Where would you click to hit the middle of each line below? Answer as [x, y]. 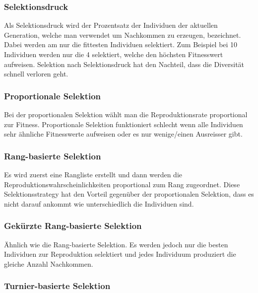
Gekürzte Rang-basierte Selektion [73, 226]
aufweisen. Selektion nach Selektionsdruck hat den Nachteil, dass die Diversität [124, 64]
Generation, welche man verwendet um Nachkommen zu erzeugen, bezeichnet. [123, 35]
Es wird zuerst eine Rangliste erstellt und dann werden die [93, 174]
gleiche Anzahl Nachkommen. [49, 263]
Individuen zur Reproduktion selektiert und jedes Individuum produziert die [120, 254]
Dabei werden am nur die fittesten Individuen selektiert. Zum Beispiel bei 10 [121, 44]
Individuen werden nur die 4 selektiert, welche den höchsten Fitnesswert [114, 54]
